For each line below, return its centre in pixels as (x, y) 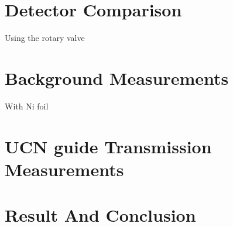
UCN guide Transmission (108, 146)
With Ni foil (27, 106)
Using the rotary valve (45, 38)
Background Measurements (117, 78)
